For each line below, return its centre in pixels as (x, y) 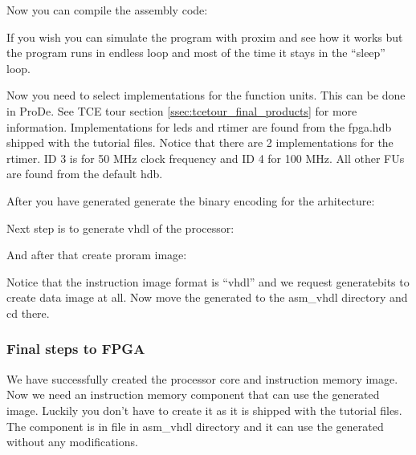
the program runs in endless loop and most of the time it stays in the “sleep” (196, 53)
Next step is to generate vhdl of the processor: (120, 227)
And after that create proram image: (97, 255)
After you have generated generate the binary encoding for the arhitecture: (191, 200)
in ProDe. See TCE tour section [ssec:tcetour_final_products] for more (182, 110)
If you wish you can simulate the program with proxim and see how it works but (205, 37)
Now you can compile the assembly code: (107, 10)
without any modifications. (72, 442)
